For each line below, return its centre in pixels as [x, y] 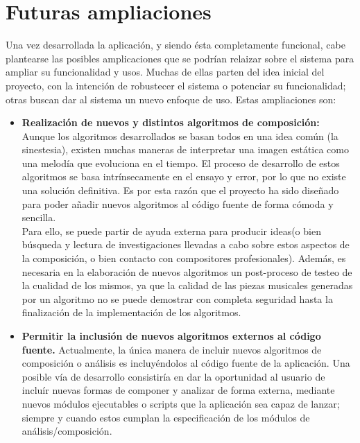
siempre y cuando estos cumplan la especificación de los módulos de [166, 417]
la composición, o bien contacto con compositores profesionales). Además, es [184, 258]
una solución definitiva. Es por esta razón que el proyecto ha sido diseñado [180, 190]
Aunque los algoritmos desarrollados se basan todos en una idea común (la [180, 136]
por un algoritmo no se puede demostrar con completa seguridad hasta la [177, 298]
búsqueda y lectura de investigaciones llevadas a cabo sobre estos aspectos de [186, 244]
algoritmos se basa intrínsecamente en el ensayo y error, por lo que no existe [184, 176]
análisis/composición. [67, 431]
